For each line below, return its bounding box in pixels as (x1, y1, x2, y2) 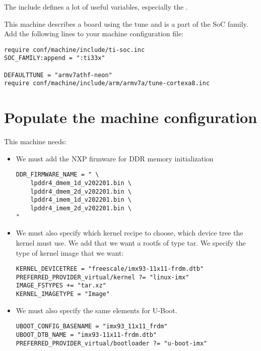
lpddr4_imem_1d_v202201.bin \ (30, 196, 132, 204)
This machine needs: (4, 136, 67, 147)
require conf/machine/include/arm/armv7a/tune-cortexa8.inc (4, 80, 210, 87)
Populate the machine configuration (4, 107, 257, 128)
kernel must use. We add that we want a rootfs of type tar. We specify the (16, 237, 246, 248)
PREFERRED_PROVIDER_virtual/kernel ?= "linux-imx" (16, 273, 189, 281)
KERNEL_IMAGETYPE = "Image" (16, 290, 110, 298)
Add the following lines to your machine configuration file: (4, 28, 184, 39)
